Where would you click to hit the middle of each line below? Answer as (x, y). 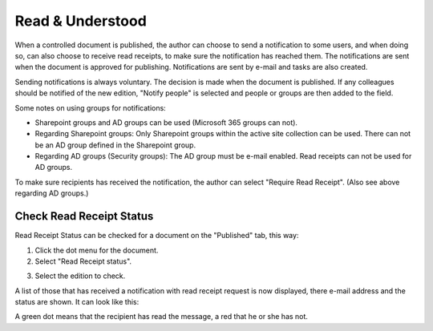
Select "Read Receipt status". (83, 261)
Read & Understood (81, 21)
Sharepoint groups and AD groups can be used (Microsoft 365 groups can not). (166, 122)
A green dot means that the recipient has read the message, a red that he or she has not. (162, 317)
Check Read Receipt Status (84, 216)
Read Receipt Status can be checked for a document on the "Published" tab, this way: (157, 236)
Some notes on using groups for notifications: (90, 107)
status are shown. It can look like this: (77, 302)
